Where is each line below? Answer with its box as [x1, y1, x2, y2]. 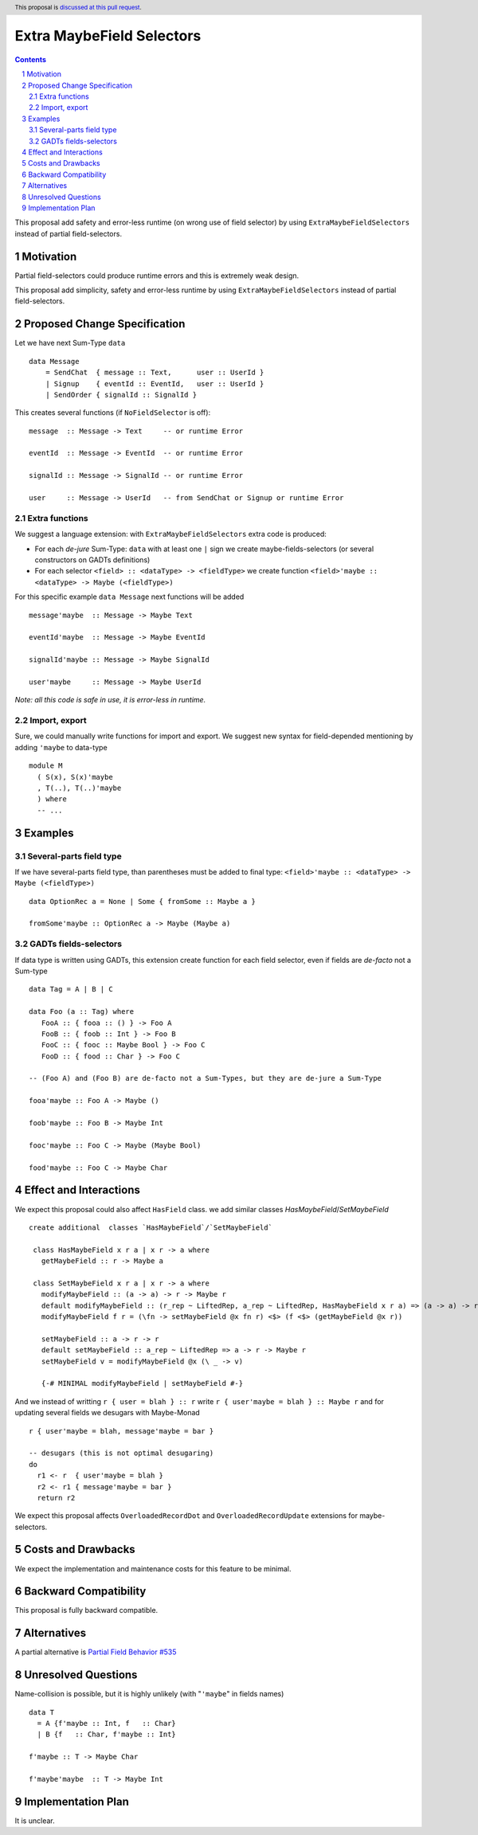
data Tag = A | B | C [29, 984, 113, 994]
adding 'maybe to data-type [14, 742, 108, 752]
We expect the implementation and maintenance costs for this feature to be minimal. [14, 1563, 292, 1573]
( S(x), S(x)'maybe [37, 773, 113, 781]
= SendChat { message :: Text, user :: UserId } [45, 368, 264, 378]
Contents [14, 54, 47, 64]
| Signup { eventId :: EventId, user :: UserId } [45, 379, 264, 388]
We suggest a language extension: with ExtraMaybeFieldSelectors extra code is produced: [14, 530, 327, 539]
